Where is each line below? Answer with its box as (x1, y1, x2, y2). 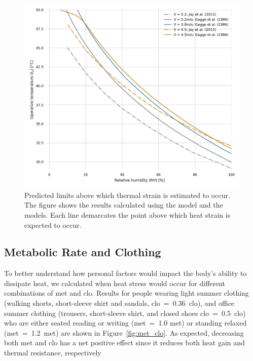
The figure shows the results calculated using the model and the (24, 199, 223, 210)
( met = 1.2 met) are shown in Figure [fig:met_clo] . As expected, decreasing (4, 327, 244, 338)
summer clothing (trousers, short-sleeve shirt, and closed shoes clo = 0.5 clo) (4, 307, 246, 318)
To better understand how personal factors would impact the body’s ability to (4, 268, 247, 278)
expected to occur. (24, 219, 82, 230)
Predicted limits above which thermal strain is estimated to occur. (24, 189, 230, 200)
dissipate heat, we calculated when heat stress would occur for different (4, 277, 226, 288)
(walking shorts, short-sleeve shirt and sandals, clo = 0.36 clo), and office (4, 298, 235, 308)
